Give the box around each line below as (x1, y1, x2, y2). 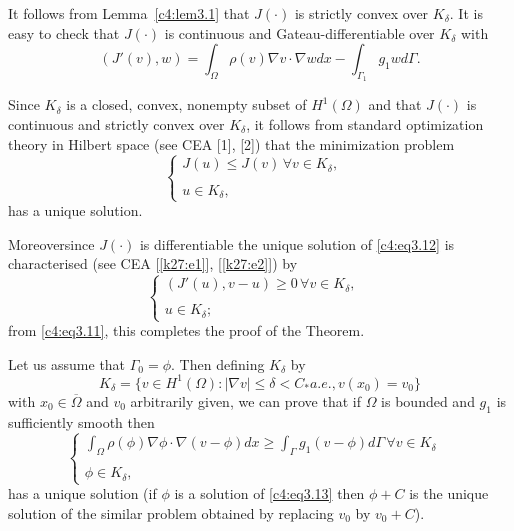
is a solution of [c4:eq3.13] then (174, 483, 365, 503)
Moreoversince (8, 233, 95, 254)
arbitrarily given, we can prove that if (130, 390, 361, 411)
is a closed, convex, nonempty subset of (66, 94, 307, 115)
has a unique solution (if (8, 483, 157, 503)
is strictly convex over (294, 3, 429, 23)
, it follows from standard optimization (246, 113, 484, 134)
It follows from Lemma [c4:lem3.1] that (8, 3, 250, 23)
